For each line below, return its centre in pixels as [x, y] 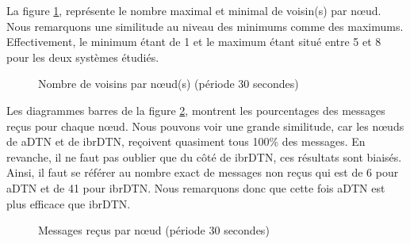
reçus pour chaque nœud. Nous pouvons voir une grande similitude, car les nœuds [205, 126]
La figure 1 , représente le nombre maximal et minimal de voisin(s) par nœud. [194, 10]
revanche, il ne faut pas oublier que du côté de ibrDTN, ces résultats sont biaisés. [204, 156]
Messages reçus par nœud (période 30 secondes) [154, 230]
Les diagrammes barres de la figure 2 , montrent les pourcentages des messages [196, 110]
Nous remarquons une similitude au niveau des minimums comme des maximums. [205, 26]
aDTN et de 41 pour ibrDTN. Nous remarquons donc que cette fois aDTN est [196, 187]
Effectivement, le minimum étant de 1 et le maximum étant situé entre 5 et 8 [194, 42]
